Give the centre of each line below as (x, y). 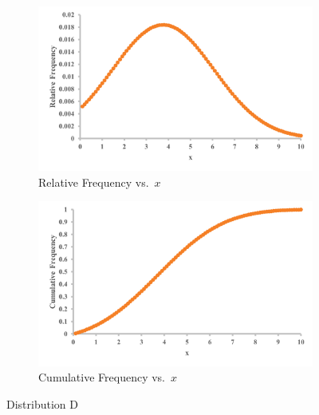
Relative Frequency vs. (94, 182)
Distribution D (42, 403)
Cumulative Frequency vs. (102, 377)
